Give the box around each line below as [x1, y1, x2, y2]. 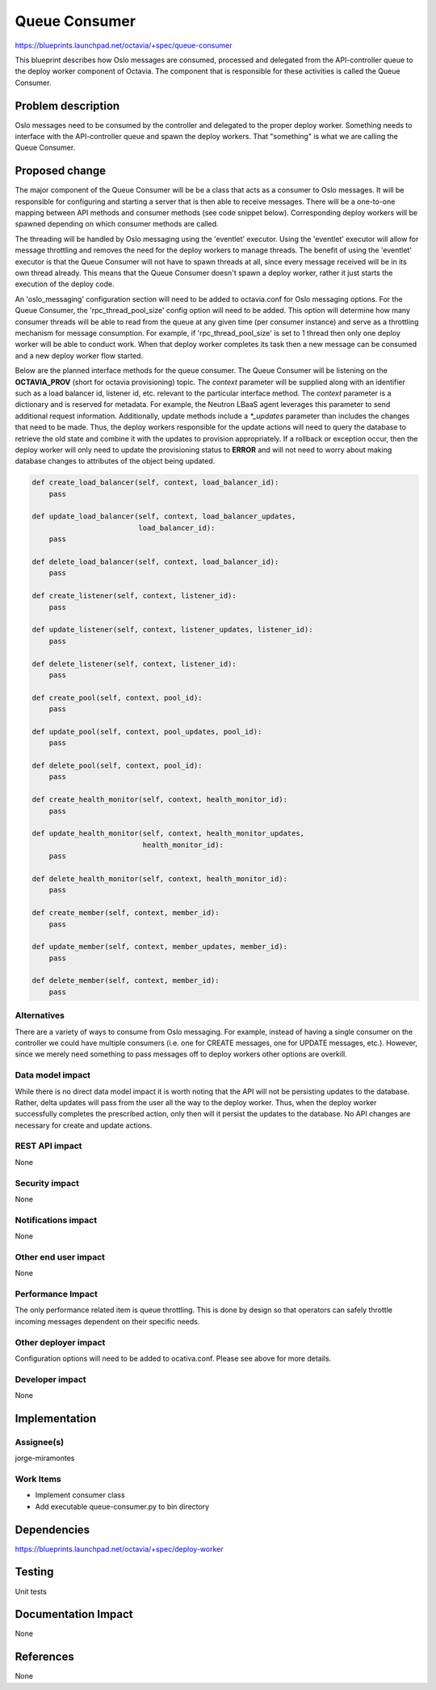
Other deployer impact [15, 1336, 106, 1348]
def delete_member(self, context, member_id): [31, 976, 220, 985]
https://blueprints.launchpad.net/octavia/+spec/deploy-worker [15, 1544, 224, 1553]
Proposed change [15, 164, 107, 178]
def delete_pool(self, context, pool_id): [31, 761, 203, 770]
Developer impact [15, 1374, 86, 1385]
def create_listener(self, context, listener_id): [31, 591, 237, 600]
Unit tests [15, 1586, 48, 1596]
